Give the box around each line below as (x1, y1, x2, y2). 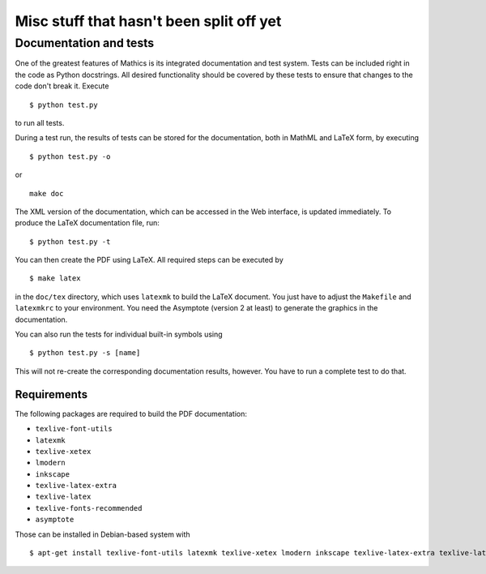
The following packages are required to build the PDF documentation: (15, 409, 247, 418)
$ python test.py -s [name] (29, 349, 141, 358)
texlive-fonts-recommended (35, 503, 143, 512)
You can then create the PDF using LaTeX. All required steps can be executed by (15, 255, 283, 265)
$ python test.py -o (29, 152, 111, 161)
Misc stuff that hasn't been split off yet (15, 12, 282, 30)
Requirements (15, 388, 88, 401)
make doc (29, 189, 64, 198)
